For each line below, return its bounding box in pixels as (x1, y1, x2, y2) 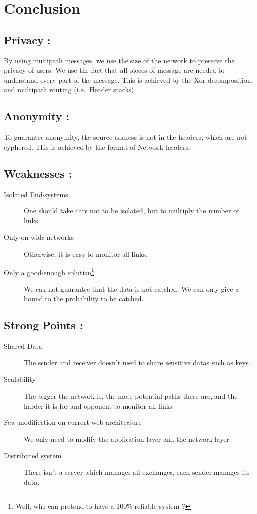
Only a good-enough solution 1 (4, 265, 94, 277)
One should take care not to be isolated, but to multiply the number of (24, 206, 239, 216)
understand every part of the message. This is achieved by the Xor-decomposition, (4, 74, 253, 85)
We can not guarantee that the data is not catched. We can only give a (24, 283, 239, 294)
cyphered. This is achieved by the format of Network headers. (4, 141, 190, 152)
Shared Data (4, 341, 42, 351)
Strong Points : (4, 317, 83, 333)
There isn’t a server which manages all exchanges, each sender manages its (24, 466, 250, 477)
